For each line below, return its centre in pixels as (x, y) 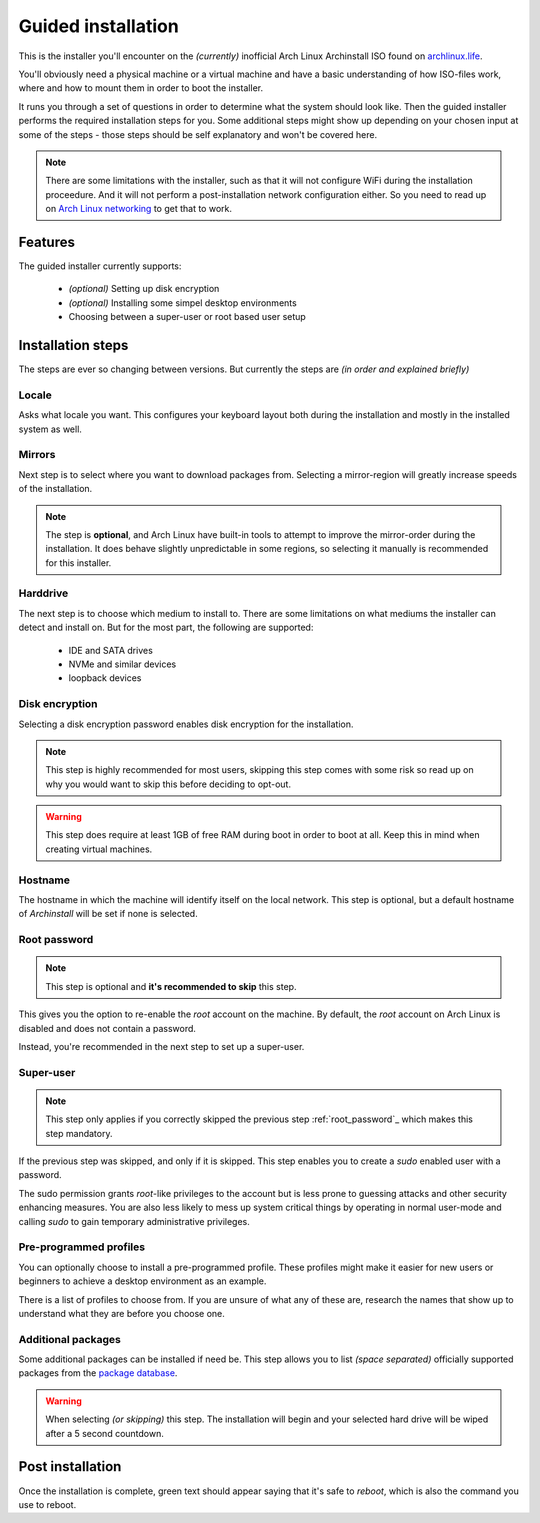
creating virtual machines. (99, 849)
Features (46, 241)
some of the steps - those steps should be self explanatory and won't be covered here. (198, 134)
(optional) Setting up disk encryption (144, 289)
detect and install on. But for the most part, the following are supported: (166, 627)
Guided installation (98, 26)
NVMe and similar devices (122, 664)
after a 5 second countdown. (105, 1433)
